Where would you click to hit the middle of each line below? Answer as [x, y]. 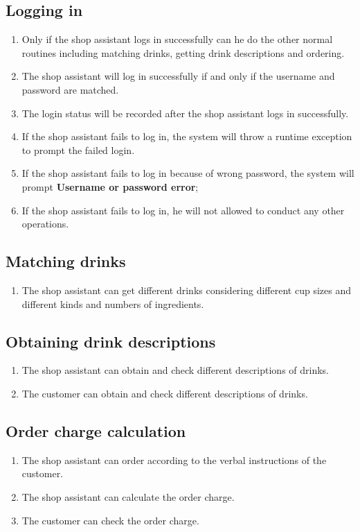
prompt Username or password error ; [110, 186]
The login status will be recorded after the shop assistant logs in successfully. [185, 113]
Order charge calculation [96, 430]
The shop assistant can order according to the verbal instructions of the [174, 460]
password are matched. [70, 89]
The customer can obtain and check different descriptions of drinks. [165, 393]
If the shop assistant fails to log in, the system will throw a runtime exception [187, 136]
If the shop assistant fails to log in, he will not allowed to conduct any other [183, 210]
